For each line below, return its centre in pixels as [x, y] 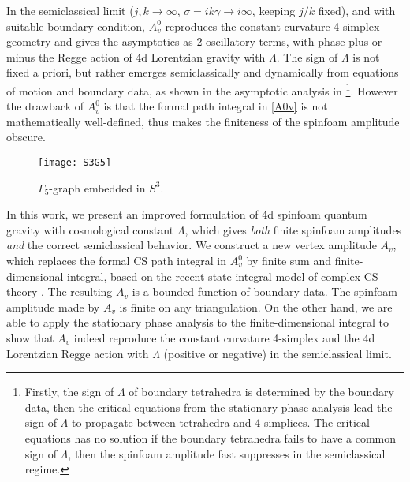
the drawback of [45, 106]
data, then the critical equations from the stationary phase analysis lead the [209, 407]
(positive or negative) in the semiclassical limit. [278, 353]
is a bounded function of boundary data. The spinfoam [265, 291]
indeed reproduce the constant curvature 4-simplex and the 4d [224, 338]
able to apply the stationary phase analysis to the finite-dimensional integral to [198, 322]
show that [30, 338]
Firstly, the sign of [69, 392]
